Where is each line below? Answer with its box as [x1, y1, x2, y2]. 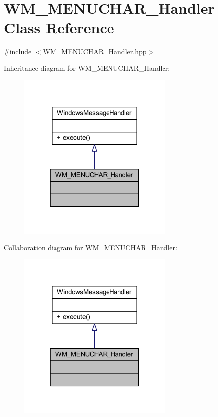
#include [4, 46, 32, 57]
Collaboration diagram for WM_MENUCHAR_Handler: [4, 242, 177, 252]
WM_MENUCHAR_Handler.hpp [43, 46, 147, 57]
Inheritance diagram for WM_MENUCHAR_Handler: [4, 62, 170, 73]
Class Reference [4, 17, 114, 38]
